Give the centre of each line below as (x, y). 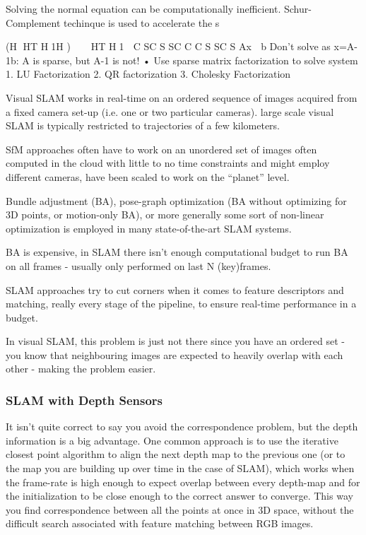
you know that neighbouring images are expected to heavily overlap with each (175, 354)
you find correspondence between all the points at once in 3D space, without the (180, 509)
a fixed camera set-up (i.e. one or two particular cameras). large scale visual (170, 111)
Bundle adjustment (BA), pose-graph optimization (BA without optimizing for (176, 200)
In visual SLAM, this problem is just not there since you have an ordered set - (175, 341)
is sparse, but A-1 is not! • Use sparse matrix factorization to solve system (195, 60)
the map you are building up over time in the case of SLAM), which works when (180, 468)
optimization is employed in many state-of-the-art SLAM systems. (149, 228)
